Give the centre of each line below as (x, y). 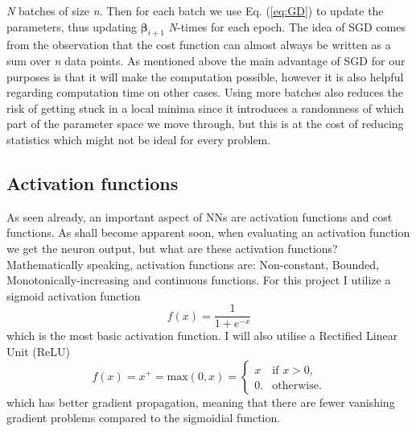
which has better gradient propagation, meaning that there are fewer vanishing (201, 402)
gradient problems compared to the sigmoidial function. (144, 418)
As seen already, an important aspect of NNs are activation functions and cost (200, 216)
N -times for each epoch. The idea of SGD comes (287, 26)
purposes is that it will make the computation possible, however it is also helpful (205, 76)
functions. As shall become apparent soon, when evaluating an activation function (208, 232)
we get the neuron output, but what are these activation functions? (172, 248)
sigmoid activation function (74, 295)
